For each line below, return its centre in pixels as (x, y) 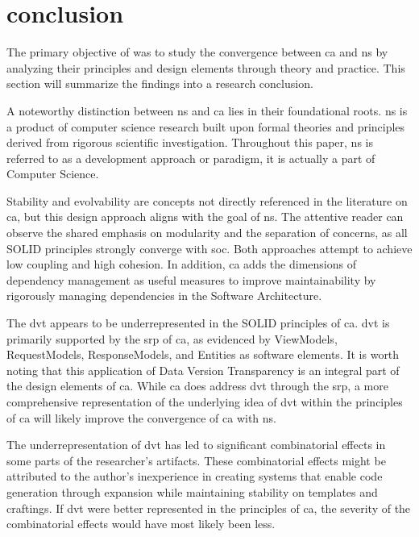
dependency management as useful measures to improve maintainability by (191, 279)
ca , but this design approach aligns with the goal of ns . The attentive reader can (205, 216)
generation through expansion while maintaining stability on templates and (192, 491)
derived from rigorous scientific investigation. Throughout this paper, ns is (190, 142)
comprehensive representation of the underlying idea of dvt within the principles (205, 402)
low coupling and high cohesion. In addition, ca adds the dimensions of (181, 264)
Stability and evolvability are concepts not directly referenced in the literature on (207, 200)
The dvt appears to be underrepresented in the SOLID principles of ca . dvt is (198, 323)
